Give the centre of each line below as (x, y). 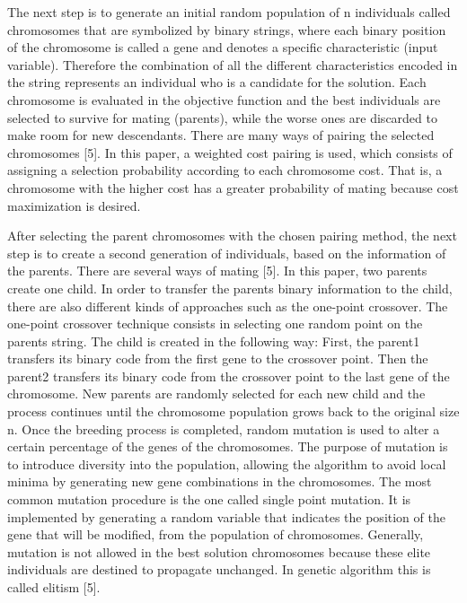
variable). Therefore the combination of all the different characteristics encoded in (233, 64)
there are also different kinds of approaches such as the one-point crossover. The (228, 306)
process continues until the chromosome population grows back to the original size (233, 411)
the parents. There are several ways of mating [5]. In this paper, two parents (217, 271)
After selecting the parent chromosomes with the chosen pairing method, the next (232, 236)
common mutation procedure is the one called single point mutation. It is (209, 499)
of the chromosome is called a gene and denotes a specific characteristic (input (223, 47)
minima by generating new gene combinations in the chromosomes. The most (220, 481)
